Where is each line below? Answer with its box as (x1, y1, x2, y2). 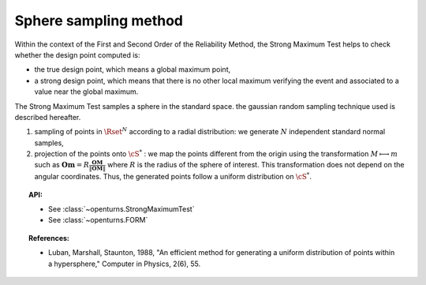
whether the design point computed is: (14, 50, 140, 59)
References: (28, 233, 70, 242)
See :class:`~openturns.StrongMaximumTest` (48, 204, 195, 213)
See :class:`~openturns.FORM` (48, 216, 148, 225)
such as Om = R (34, 160, 90, 170)
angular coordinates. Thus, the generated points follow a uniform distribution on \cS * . (34, 171, 312, 182)
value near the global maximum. (34, 87, 139, 96)
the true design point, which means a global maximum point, (34, 65, 231, 74)
